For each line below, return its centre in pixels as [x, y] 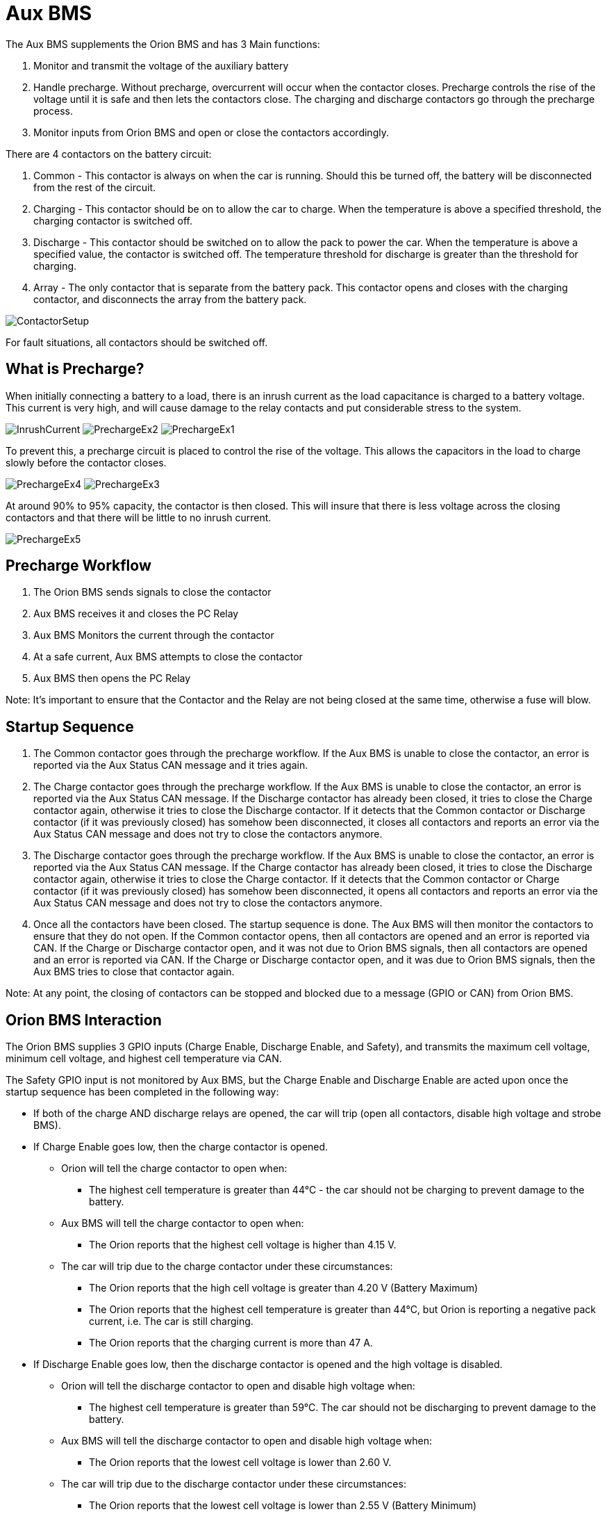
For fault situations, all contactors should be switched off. [137, 342]
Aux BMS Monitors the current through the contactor [154, 635]
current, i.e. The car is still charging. [171, 1321]
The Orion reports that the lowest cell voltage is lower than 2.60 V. [240, 1463]
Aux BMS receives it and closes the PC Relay [136, 614]
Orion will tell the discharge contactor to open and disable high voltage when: [238, 1386]
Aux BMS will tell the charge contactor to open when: [183, 1223]
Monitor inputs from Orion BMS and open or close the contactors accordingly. [211, 132]
